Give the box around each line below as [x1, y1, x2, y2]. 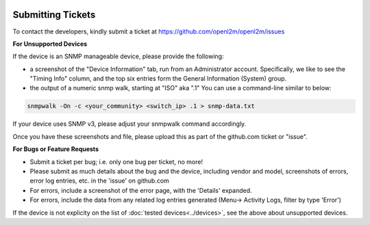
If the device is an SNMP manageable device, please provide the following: [12, 52, 224, 61]
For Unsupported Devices [12, 40, 88, 48]
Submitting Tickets [12, 9, 96, 21]
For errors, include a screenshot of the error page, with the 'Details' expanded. [29, 186, 253, 194]
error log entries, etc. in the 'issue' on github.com [29, 176, 169, 185]
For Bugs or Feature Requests [12, 145, 99, 153]
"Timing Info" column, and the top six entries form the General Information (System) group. [29, 75, 287, 83]
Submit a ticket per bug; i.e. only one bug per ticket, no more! [29, 157, 203, 166]
